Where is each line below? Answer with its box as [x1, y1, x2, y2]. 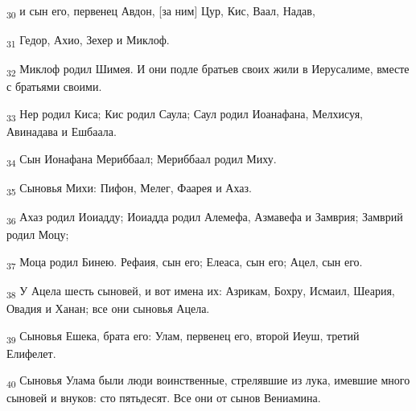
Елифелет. [6, 344, 56, 361]
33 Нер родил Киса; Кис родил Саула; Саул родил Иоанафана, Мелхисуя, [6, 105, 363, 124]
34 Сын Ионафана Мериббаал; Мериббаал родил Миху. [6, 150, 277, 169]
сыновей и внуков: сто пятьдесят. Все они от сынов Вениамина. [6, 389, 321, 406]
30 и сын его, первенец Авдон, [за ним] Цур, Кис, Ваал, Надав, [6, 2, 315, 21]
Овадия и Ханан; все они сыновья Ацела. [6, 299, 210, 316]
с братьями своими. [6, 78, 102, 95]
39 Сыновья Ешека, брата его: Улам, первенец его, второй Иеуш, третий [6, 327, 360, 346]
